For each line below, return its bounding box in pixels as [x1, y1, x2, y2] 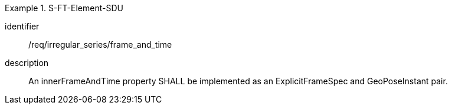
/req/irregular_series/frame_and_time [28, 39, 172, 49]
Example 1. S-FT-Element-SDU [5, 3, 123, 13]
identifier [5, 21, 40, 31]
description [5, 58, 49, 68]
